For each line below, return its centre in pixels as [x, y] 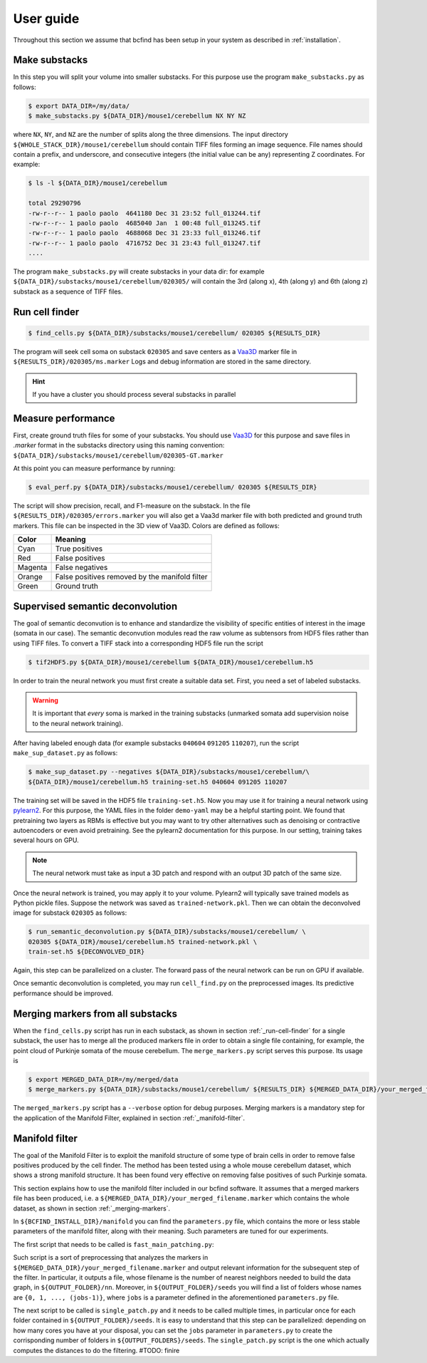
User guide [46, 19]
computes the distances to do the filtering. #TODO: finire [96, 1350]
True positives [79, 549]
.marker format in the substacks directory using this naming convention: [119, 445]
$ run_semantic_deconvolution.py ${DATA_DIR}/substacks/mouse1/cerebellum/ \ [167, 932]
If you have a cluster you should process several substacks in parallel [134, 395]
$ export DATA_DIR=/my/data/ [79, 106]
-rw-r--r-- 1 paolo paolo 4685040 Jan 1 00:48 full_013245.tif [144, 223]
